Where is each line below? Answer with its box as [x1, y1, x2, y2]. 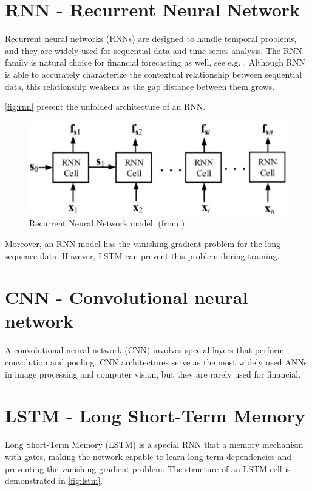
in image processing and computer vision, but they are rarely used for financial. [5, 367, 301, 380]
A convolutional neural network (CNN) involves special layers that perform [5, 344, 285, 356]
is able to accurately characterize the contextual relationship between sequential [5, 67, 302, 80]
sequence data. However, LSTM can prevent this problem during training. [5, 249, 280, 262]
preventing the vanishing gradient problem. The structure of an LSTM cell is [5, 462, 291, 475]
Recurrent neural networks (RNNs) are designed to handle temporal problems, [5, 32, 297, 45]
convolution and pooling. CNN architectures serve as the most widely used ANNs [5, 356, 308, 368]
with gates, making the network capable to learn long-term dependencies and [5, 450, 291, 462]
